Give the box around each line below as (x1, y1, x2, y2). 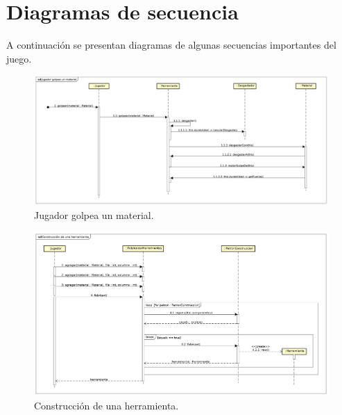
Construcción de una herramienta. (34, 398, 179, 413)
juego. (6, 51, 32, 65)
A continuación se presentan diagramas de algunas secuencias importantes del (6, 38, 336, 52)
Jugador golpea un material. (34, 208, 154, 222)
